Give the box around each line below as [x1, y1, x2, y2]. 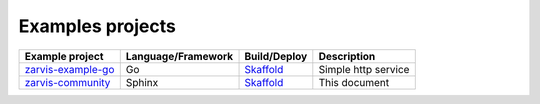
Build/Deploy [244, 49, 308, 63]
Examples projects [18, 15, 177, 37]
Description [318, 49, 376, 63]
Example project [24, 49, 104, 63]
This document [318, 75, 390, 89]
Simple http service [318, 62, 410, 76]
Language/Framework [125, 49, 234, 63]
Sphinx [125, 75, 159, 89]
